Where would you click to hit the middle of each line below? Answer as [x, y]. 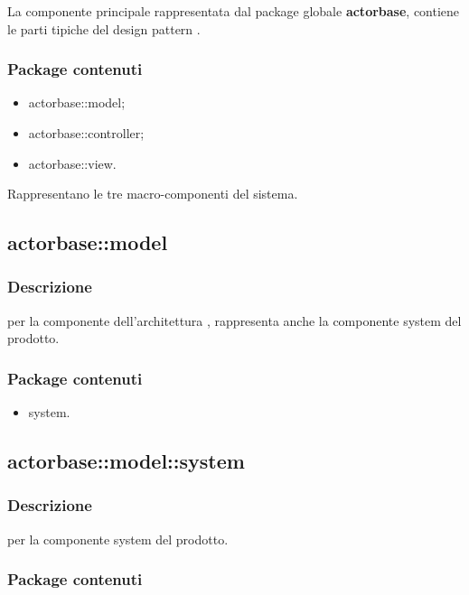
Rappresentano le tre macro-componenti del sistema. [153, 194]
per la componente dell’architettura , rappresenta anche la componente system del [234, 320]
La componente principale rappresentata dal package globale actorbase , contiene [234, 11]
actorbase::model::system [126, 461]
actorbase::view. [72, 163]
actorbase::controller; [86, 133]
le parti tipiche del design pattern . [104, 28]
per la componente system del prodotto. [118, 539]
